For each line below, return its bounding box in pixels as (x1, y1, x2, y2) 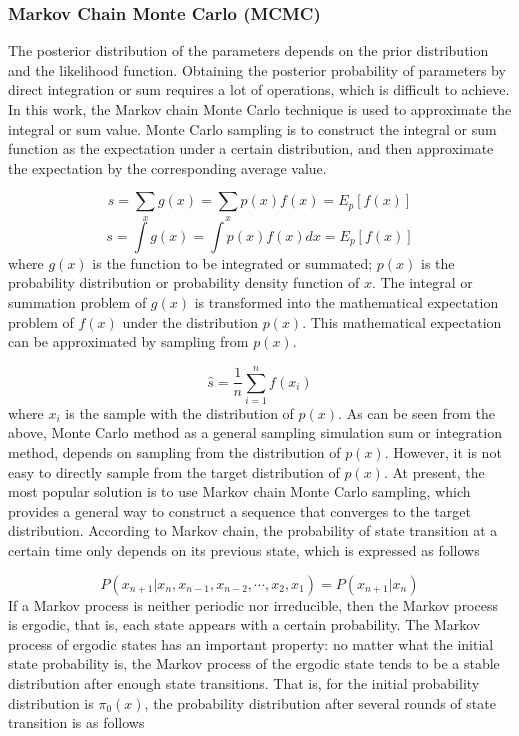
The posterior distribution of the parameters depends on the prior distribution (8, 40, 489, 61)
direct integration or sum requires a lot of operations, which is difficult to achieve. (8, 79, 510, 100)
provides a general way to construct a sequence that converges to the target (8, 500, 471, 521)
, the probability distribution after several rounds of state (144, 692, 496, 713)
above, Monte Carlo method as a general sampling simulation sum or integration (8, 422, 502, 443)
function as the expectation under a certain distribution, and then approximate (8, 138, 494, 159)
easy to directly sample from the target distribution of (8, 461, 340, 482)
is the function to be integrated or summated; (92, 252, 373, 273)
